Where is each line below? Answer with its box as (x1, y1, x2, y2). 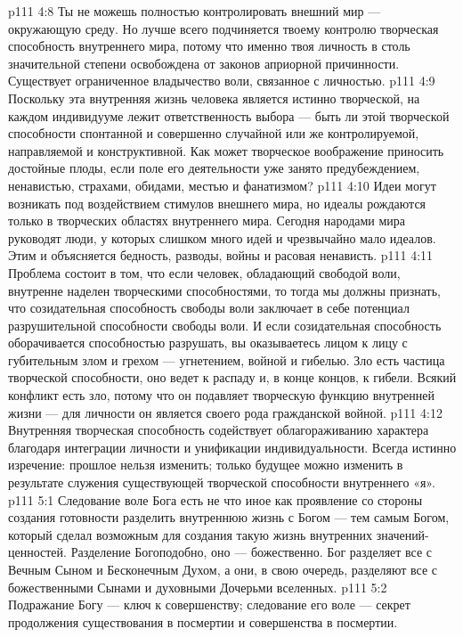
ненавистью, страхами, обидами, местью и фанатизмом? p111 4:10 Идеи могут (8, 176, 436, 194)
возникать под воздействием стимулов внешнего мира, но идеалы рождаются (8, 193, 426, 212)
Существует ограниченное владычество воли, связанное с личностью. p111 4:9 (8, 71, 435, 90)
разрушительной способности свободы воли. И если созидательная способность (8, 315, 442, 334)
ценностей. (8, 543, 67, 561)
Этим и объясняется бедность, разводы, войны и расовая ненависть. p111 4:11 (8, 246, 434, 265)
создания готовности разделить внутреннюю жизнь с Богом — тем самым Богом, (8, 508, 450, 527)
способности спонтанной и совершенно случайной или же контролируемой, (8, 124, 419, 143)
